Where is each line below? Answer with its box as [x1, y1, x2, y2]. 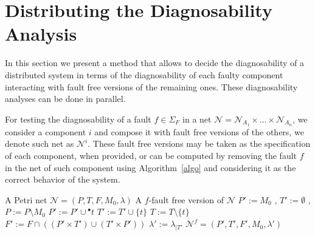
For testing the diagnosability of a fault [5, 112, 151, 125]
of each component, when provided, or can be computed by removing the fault [5, 149, 297, 162]
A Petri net [5, 193, 47, 206]
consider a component [5, 125, 86, 138]
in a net [182, 112, 212, 125]
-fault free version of [148, 193, 224, 206]
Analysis [5, 21, 77, 46]
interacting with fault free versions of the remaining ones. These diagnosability [5, 80, 298, 93]
